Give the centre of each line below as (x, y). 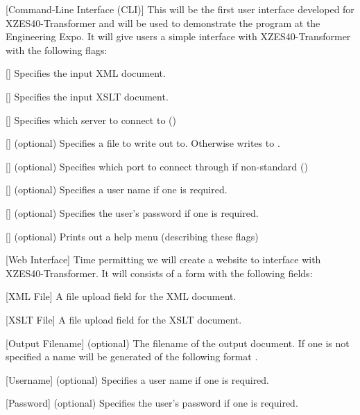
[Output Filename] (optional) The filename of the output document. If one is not (178, 343)
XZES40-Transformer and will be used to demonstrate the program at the (163, 23)
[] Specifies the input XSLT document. (87, 96)
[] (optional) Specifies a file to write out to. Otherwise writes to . (143, 143)
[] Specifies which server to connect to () (91, 120)
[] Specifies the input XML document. (86, 73)
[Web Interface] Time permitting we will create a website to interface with (163, 259)
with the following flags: (57, 50)
